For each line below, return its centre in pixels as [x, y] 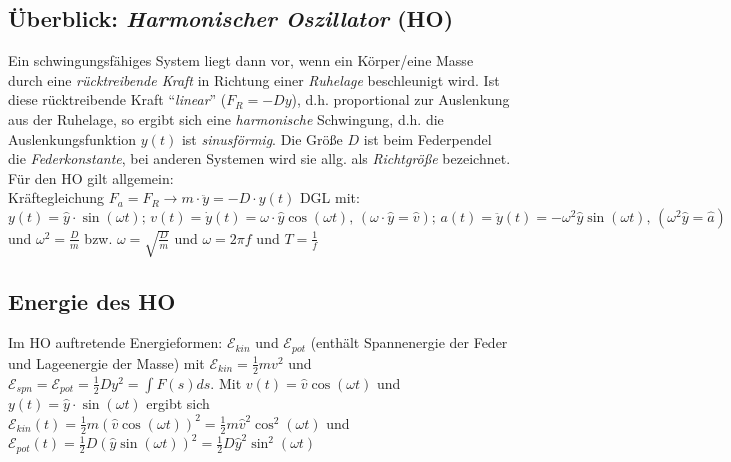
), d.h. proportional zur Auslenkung [400, 99]
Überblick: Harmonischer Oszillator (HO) [231, 18]
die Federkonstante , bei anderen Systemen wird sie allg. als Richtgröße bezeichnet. [259, 158]
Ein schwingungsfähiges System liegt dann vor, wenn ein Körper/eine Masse [241, 60]
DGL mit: [329, 197]
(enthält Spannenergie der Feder [409, 342]
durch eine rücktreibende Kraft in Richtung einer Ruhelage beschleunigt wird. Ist [254, 79]
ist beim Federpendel [427, 138]
